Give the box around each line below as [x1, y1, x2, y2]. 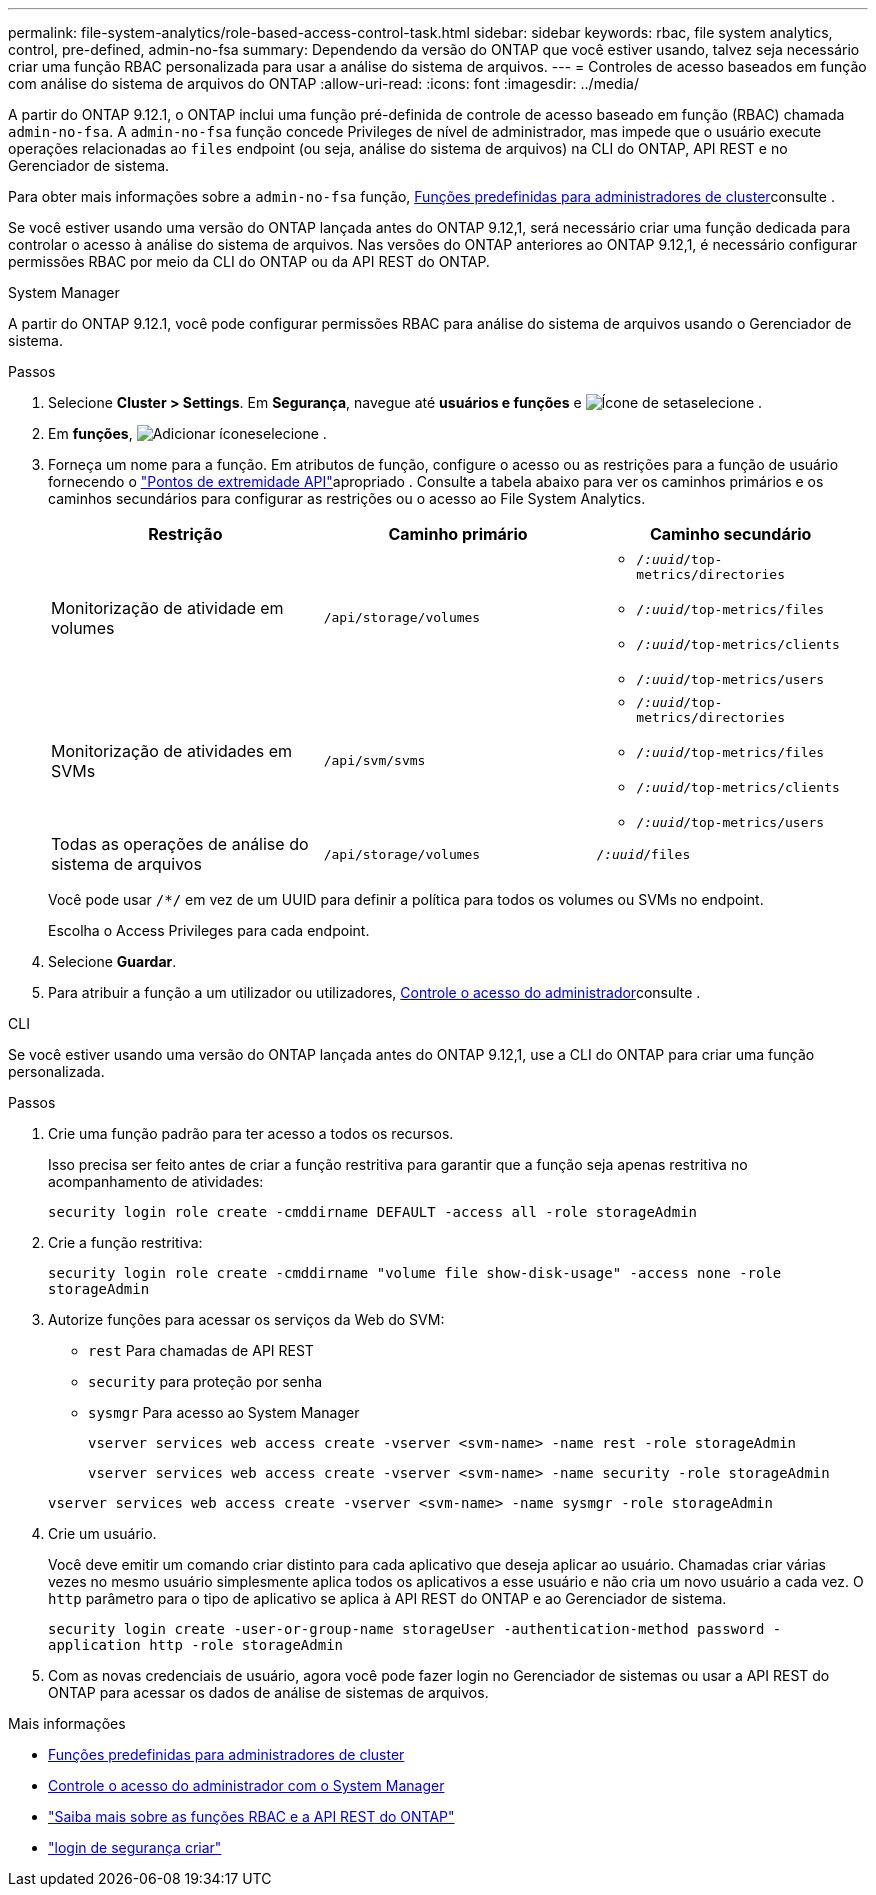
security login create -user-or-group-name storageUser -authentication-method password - [48, 1621, 782, 1637]
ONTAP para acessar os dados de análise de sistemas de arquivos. [48, 1684, 489, 1701]
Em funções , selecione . [48, 425, 327, 442]
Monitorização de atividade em [51, 597, 284, 618]
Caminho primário [388, 524, 528, 544]
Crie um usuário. [48, 1525, 157, 1542]
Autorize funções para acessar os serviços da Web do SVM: [48, 1311, 445, 1328]
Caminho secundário [649, 524, 812, 544]
